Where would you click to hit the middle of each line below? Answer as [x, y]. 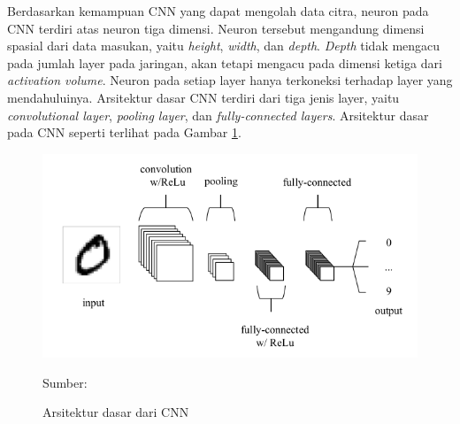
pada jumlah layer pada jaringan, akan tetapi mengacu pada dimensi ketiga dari [225, 62]
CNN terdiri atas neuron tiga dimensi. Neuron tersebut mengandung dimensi [216, 28]
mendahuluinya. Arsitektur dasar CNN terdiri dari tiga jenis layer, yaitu [203, 97]
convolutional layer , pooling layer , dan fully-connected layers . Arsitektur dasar [218, 115]
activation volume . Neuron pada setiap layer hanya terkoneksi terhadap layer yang [230, 80]
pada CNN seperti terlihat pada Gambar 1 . [124, 132]
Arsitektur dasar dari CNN [116, 412]
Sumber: [65, 382]
